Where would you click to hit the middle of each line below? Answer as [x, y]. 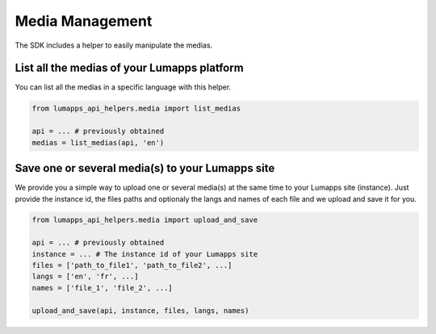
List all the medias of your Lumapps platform [129, 68]
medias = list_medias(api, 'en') [98, 142]
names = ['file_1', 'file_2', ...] [102, 288]
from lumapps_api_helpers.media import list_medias [136, 109]
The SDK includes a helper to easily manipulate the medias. [114, 45]
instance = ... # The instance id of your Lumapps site [145, 254]
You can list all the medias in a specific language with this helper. [123, 87]
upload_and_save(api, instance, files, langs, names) [140, 310]
